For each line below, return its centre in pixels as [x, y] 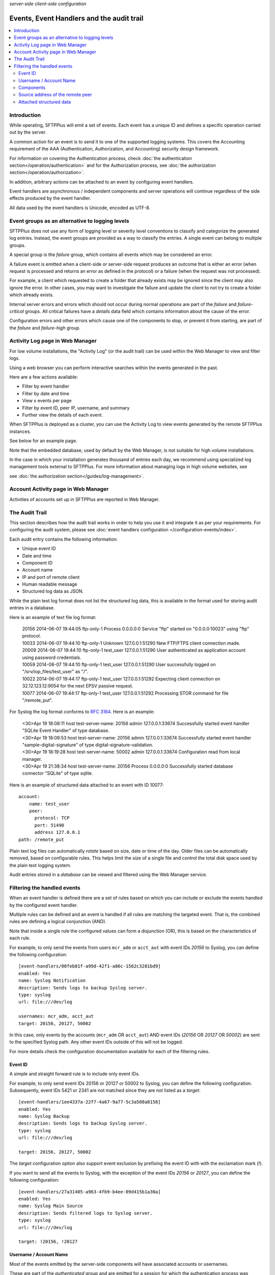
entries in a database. [32, 608]
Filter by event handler [46, 386]
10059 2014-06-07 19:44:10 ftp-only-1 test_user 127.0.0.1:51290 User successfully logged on [119, 665]
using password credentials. [52, 657]
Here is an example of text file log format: [53, 617]
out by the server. [28, 132]
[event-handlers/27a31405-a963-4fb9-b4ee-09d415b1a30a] [90, 1192]
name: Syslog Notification [52, 981]
